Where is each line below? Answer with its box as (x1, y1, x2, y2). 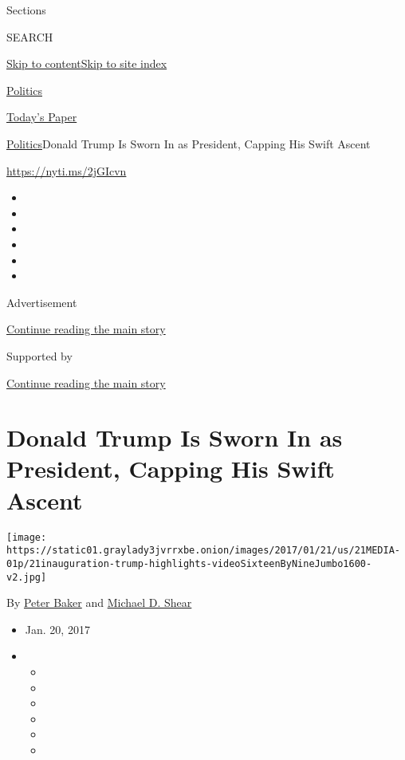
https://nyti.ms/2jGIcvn (6, 162, 127, 179)
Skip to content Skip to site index (6, 55, 167, 72)
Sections (6, 2, 46, 18)
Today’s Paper (6, 108, 77, 125)
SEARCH (6, 28, 53, 45)
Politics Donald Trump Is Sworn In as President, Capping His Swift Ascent (6, 135, 371, 152)
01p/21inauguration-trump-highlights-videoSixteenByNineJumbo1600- (6, 557, 372, 569)
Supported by (6, 347, 73, 364)
